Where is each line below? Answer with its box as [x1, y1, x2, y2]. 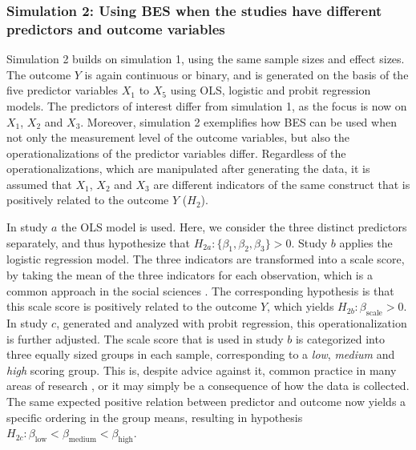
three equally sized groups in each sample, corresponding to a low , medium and [6, 346, 395, 363]
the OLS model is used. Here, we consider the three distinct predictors [61, 219, 407, 235]
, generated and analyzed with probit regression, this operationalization [56, 315, 407, 331]
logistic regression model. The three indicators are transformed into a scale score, [6, 251, 405, 267]
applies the [339, 234, 393, 251]
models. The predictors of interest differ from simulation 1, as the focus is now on [6, 97, 407, 114]
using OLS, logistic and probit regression [170, 82, 371, 98]
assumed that [6, 175, 72, 192]
